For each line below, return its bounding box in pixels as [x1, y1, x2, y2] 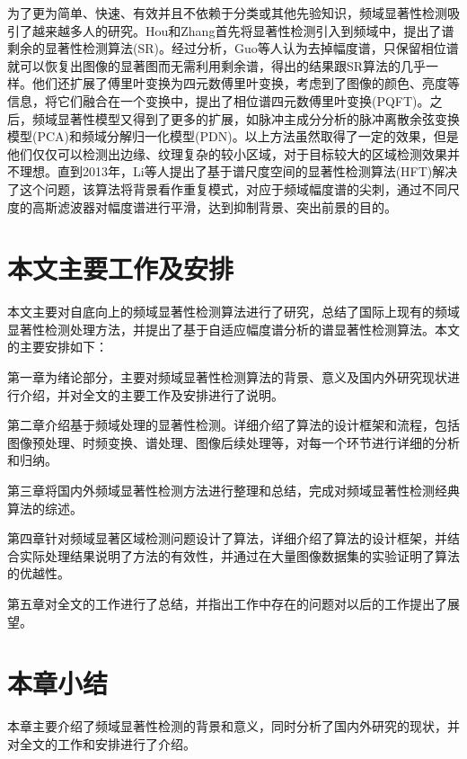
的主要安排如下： [7, 337, 108, 356]
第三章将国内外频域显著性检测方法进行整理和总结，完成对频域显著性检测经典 [7, 481, 460, 499]
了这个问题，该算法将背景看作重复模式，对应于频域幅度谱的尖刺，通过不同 [7, 179, 447, 198]
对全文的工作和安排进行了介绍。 [7, 734, 196, 753]
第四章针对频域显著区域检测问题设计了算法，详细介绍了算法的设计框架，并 [7, 529, 447, 548]
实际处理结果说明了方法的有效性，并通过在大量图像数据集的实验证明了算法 [19, 546, 460, 565]
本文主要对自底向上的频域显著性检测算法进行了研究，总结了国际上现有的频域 [7, 302, 460, 321]
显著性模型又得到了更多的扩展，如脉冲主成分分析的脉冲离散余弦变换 [57, 109, 460, 128]
